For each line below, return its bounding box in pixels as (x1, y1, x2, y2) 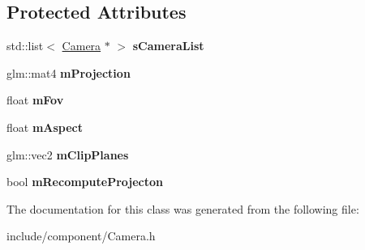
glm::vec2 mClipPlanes (6, 146, 129, 163)
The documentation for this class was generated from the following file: (6, 200, 359, 217)
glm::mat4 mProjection (6, 64, 131, 81)
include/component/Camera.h (6, 227, 156, 244)
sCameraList (132, 37, 204, 54)
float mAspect (6, 118, 84, 135)
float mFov (6, 91, 64, 108)
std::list (6, 37, 44, 54)
